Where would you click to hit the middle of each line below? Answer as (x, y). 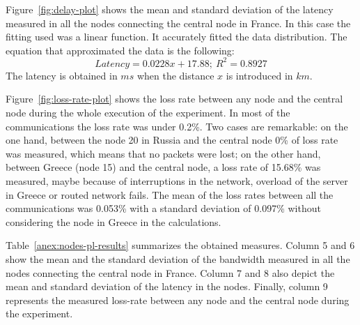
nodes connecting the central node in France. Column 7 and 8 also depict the (170, 272)
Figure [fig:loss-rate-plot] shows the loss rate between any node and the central (174, 99)
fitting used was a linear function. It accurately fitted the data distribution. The (177, 37)
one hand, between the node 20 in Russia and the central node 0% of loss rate (172, 140)
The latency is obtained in (62, 75)
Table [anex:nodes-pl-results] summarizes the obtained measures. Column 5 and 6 (180, 245)
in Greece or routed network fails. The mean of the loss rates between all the (170, 194)
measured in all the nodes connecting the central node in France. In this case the (178, 23)
